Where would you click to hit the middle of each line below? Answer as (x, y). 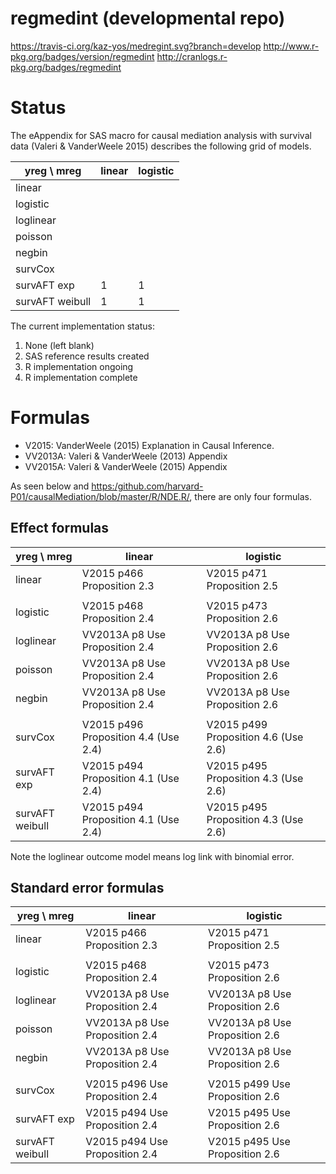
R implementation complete (81, 377)
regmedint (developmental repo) (148, 18)
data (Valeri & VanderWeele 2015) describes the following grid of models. (161, 146)
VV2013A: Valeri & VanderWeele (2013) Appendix (126, 456)
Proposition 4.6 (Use (255, 737)
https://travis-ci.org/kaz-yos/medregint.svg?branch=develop (136, 46)
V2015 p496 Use (126, 1084)
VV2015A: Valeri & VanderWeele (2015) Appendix (126, 466)
